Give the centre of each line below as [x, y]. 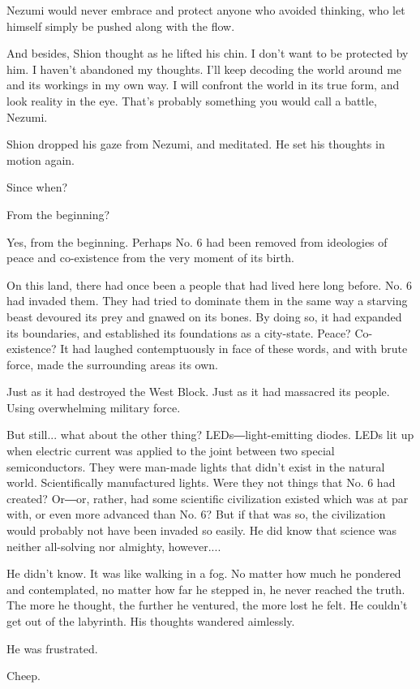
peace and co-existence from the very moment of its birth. [150, 258]
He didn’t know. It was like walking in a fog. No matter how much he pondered [204, 573]
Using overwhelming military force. [94, 407]
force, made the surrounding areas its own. [112, 364]
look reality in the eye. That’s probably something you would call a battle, [192, 100]
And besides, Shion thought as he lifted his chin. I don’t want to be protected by [208, 53]
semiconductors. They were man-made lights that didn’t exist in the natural [196, 466]
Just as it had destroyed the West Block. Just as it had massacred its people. [198, 392]
